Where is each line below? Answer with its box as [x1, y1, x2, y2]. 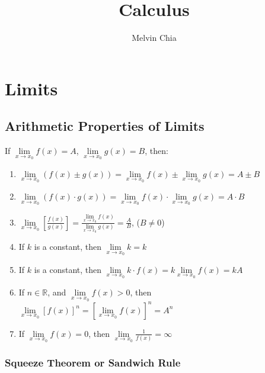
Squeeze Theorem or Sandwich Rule [5, 355, 181, 370]
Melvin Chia [132, 31, 177, 44]
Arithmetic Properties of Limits [5, 117, 205, 135]
